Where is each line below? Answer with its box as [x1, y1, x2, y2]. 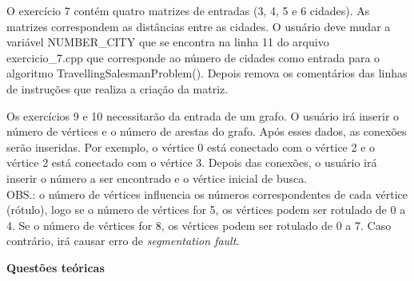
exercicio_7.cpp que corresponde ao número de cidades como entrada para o [6, 49, 380, 65]
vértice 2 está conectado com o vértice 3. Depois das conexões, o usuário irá [6, 154, 377, 171]
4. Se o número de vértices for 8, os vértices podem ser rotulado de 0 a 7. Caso [6, 216, 392, 233]
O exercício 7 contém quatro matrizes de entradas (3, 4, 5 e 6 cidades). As [6, 2, 370, 18]
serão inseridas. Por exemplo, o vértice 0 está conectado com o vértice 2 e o [6, 138, 376, 155]
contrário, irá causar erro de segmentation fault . [6, 232, 240, 249]
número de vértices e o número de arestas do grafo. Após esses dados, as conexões [6, 123, 407, 140]
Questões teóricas [6, 259, 105, 275]
